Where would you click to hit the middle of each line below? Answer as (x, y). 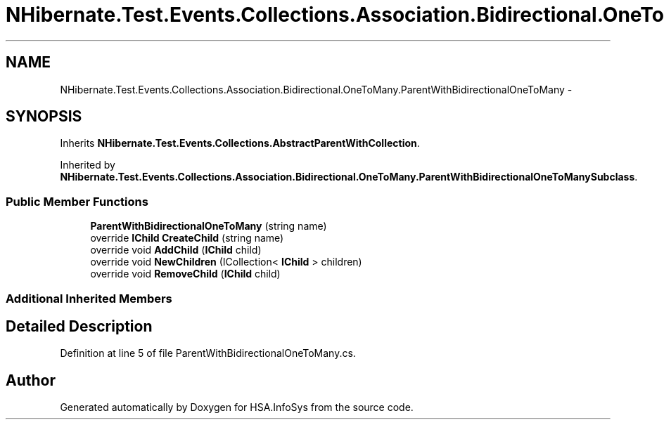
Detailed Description (79, 326)
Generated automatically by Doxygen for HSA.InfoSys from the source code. (237, 407)
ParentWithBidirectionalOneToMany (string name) (209, 226)
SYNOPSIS (44, 117)
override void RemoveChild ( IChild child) (185, 274)
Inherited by (88, 165)
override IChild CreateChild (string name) (187, 238)
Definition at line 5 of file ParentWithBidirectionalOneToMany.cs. (208, 353)
